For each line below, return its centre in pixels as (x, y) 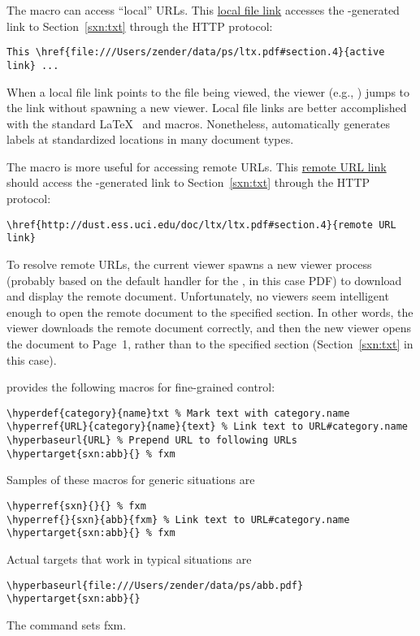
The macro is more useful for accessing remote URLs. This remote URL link (197, 166)
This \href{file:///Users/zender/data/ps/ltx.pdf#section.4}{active (196, 52)
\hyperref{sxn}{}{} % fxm (76, 506)
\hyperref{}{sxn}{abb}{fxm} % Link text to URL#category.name (178, 519)
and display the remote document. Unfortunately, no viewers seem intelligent (198, 296)
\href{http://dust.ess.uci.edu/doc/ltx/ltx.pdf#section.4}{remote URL (201, 225)
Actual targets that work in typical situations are (129, 558)
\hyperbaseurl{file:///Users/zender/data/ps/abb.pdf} (155, 585)
